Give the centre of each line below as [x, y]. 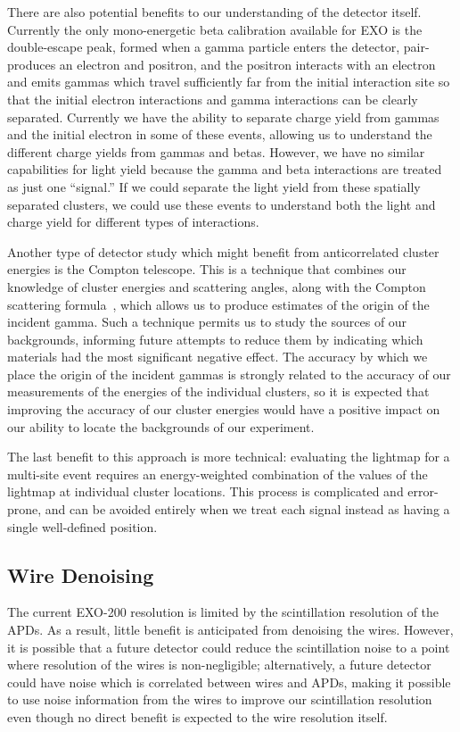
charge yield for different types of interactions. [133, 222]
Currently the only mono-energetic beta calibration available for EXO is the [215, 29]
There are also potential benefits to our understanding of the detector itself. [214, 12]
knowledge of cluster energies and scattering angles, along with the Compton [217, 286]
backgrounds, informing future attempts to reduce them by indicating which [215, 339]
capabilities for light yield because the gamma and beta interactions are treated [225, 169]
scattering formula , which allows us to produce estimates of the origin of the [218, 304]
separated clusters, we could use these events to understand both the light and [222, 204]
